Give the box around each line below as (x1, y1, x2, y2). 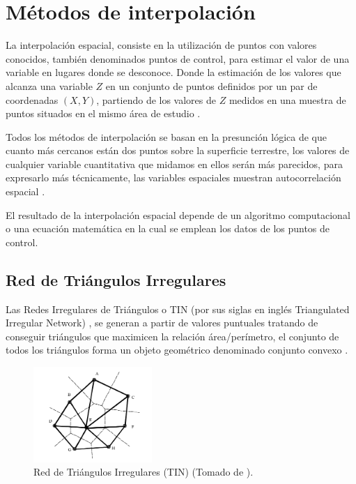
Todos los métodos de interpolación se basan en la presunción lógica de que (6, 129, 327, 144)
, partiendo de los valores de (96, 92, 217, 107)
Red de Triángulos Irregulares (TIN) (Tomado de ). (33, 464, 254, 479)
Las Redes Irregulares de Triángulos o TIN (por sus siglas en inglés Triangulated (6, 301, 350, 316)
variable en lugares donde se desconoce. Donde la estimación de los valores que (6, 65, 341, 80)
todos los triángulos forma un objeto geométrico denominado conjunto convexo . (6, 342, 348, 357)
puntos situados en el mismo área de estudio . (6, 106, 201, 121)
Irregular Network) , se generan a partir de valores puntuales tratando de (6, 315, 318, 330)
